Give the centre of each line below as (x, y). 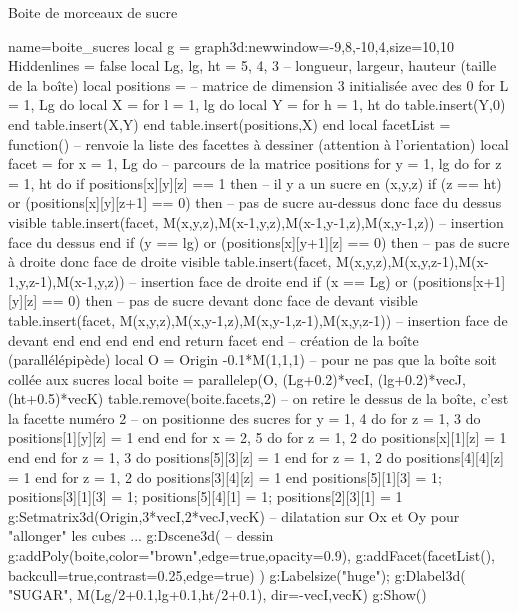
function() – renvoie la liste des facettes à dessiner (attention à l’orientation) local (258, 143)
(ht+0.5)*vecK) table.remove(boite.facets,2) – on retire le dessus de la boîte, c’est (258, 398)
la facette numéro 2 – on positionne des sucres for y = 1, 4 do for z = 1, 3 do (244, 417)
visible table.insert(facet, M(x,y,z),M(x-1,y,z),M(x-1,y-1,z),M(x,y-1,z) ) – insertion (256, 221)
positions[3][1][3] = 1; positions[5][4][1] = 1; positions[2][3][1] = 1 (205, 496)
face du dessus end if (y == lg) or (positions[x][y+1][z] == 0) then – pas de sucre (259, 241)
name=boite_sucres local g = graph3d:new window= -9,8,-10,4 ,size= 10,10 (231, 45)
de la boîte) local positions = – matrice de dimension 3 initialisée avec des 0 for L (258, 84)
